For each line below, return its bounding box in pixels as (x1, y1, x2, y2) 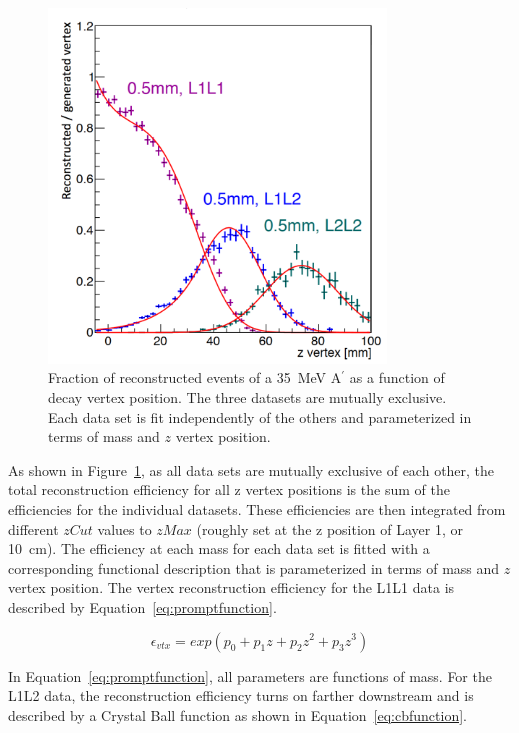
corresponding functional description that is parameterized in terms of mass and (8, 557, 500, 578)
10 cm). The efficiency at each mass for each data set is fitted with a (8, 538, 430, 559)
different (8, 518, 59, 539)
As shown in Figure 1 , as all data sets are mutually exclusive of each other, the (8, 459, 495, 480)
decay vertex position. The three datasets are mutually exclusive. (48, 387, 447, 407)
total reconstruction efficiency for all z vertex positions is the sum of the (8, 479, 450, 500)
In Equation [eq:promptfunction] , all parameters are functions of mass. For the (8, 665, 492, 686)
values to (97, 518, 152, 539)
